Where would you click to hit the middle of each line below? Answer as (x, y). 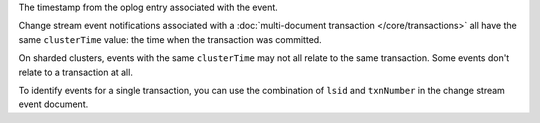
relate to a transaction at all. (76, 72)
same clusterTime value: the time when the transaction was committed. (170, 39)
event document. (53, 104)
